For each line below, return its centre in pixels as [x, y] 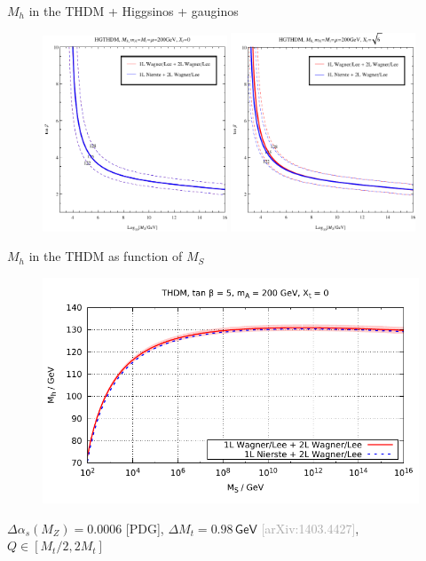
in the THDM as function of [106, 256]
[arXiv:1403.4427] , [310, 528]
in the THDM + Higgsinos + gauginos [134, 11]
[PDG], [145, 528]
